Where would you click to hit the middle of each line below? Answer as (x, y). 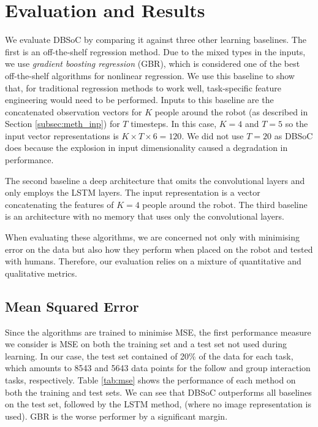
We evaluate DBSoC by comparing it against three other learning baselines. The (156, 40)
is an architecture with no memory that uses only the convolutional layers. (145, 216)
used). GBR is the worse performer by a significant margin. (116, 416)
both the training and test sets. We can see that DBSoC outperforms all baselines (158, 392)
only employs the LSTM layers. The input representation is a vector (133, 192)
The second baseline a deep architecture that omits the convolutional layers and (155, 180)
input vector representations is (62, 135)
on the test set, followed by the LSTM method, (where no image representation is (158, 404)
